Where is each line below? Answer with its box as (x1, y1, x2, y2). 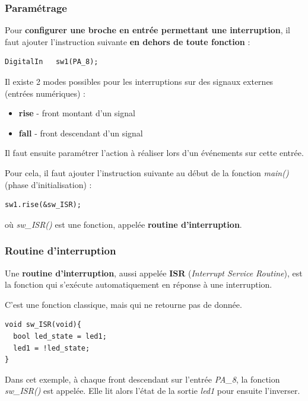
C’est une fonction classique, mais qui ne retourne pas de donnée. (5, 298, 242, 310)
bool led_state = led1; (13, 332, 107, 340)
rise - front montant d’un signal (18, 107, 135, 119)
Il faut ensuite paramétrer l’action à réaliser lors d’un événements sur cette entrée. (5, 147, 304, 159)
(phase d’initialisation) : (5, 178, 92, 190)
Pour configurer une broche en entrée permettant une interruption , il (5, 24, 290, 36)
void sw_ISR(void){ (5, 320, 81, 329)
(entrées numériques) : (5, 87, 85, 99)
